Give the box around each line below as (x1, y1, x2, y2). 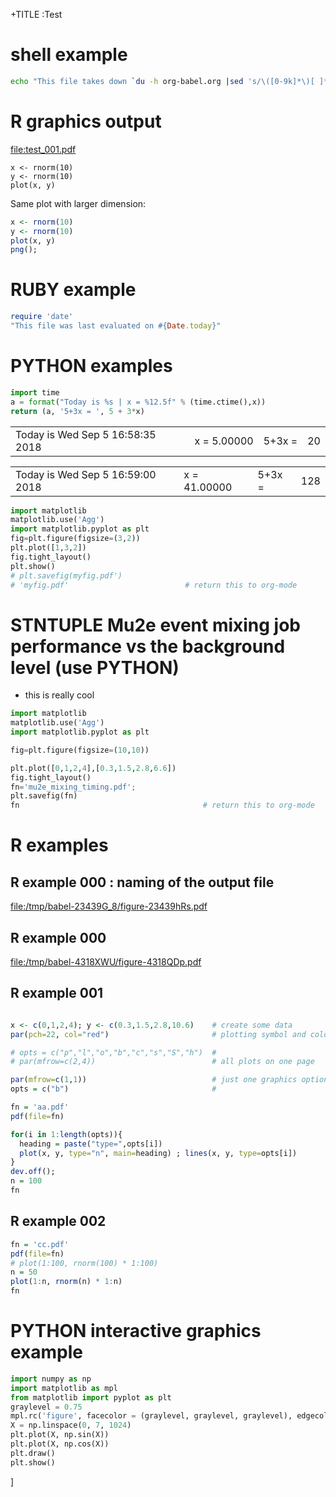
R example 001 (10, 985, 104, 1002)
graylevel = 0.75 (10, 1402, 83, 1412)
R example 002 (10, 1213, 107, 1230)
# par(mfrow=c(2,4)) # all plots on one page (10, 1057, 315, 1067)
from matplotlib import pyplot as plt (10, 1392, 172, 1403)
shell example (10, 44, 128, 66)
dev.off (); (10, 1167, 56, 1177)
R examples (10, 834, 109, 857)
